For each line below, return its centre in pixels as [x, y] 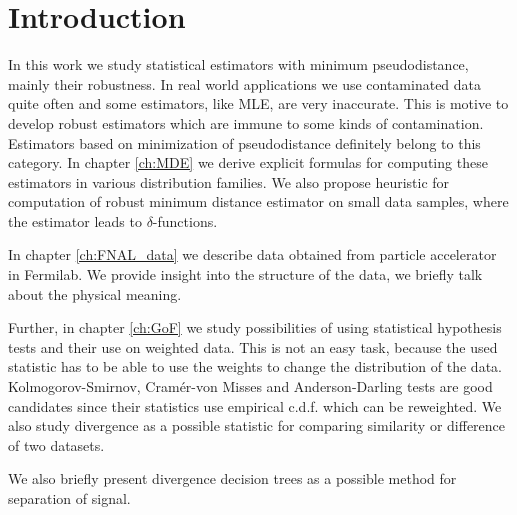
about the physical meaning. [95, 293]
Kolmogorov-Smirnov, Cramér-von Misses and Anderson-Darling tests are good [250, 386]
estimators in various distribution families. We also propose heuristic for [229, 181]
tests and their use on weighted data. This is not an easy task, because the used [253, 346]
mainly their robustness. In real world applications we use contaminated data [245, 83]
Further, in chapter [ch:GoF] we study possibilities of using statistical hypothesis [255, 327]
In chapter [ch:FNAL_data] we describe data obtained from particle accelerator [252, 254]
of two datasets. [56, 444]
